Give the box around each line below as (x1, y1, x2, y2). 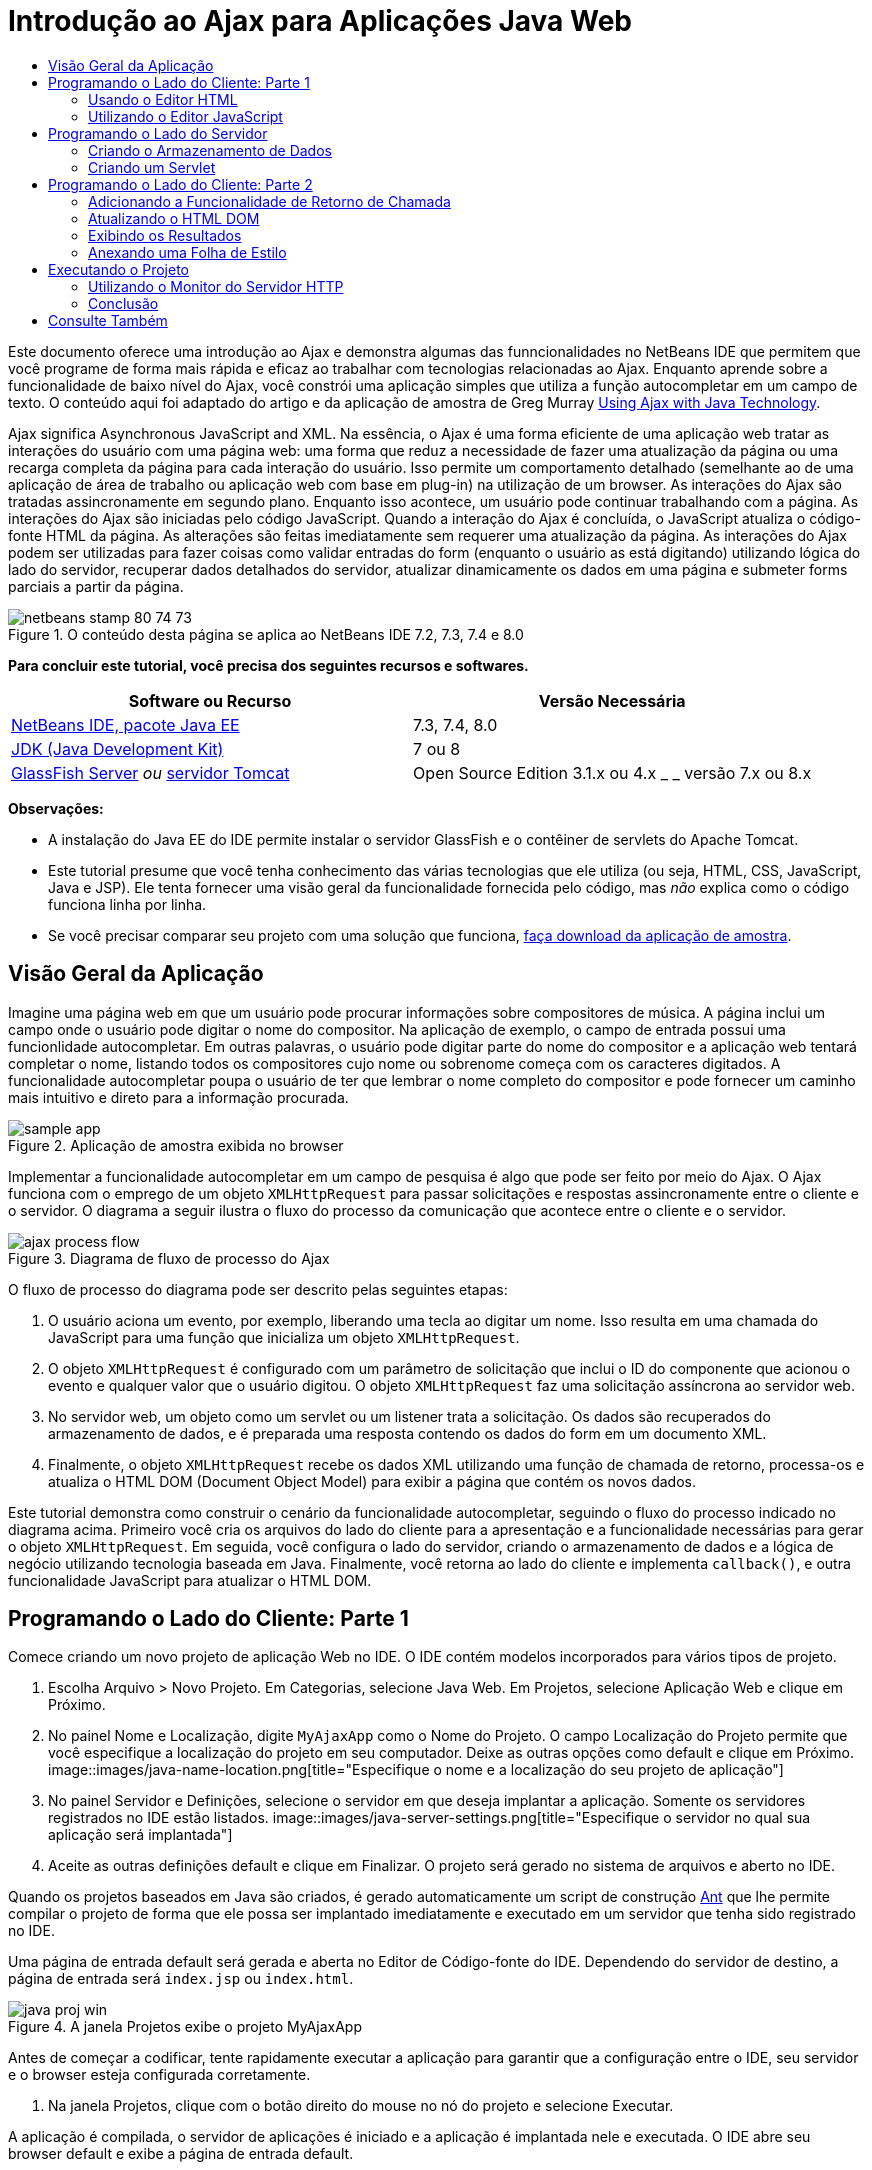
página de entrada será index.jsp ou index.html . (8, 1970, 354, 1988)
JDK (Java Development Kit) (11, 738, 224, 759)
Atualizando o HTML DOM (88, 209, 260, 227)
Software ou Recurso (128, 690, 292, 711)
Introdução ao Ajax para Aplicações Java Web (8, 4, 632, 38)
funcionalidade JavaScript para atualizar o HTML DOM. (8, 1571, 372, 1589)
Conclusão (88, 294, 159, 312)
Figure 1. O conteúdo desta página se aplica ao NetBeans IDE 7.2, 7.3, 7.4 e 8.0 (8, 625, 524, 643)
